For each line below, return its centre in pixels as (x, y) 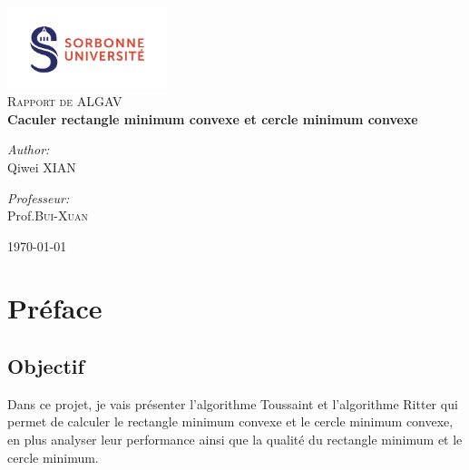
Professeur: (39, 197)
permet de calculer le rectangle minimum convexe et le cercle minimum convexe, (230, 421)
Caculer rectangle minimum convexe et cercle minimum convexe (213, 118)
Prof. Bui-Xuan (48, 215)
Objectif (46, 366)
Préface (55, 308)
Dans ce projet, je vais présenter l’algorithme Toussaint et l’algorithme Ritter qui (233, 403)
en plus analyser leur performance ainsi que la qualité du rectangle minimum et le (235, 440)
